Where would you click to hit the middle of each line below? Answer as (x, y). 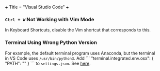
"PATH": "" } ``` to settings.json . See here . (48, 63)
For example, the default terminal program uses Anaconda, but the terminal (80, 53)
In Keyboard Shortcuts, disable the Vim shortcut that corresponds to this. (78, 30)
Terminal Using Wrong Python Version (51, 43)
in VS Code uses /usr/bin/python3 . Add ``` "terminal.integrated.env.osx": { (79, 58)
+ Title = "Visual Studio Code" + (37, 7)
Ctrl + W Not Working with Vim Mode (50, 19)
